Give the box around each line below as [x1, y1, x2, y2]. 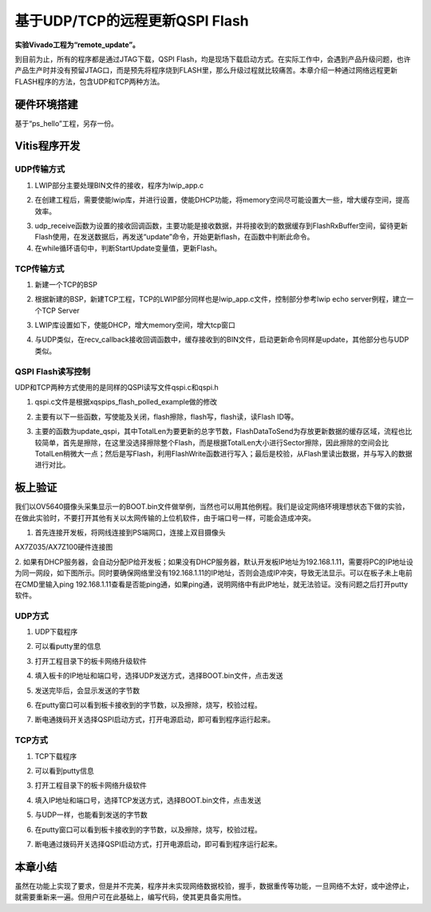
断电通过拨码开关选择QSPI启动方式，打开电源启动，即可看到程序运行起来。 [34, 839, 283, 849]
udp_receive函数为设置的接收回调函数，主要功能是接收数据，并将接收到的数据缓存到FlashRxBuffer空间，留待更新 [34, 220, 408, 231]
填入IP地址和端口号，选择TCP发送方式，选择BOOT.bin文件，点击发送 [34, 795, 262, 805]
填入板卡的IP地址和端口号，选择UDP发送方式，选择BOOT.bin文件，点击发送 [34, 671, 283, 681]
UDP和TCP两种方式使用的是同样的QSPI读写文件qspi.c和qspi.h [14, 382, 219, 392]
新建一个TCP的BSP [34, 279, 97, 289]
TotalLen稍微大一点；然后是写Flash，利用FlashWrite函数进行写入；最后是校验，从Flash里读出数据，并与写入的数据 [34, 448, 413, 458]
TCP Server [41, 306, 80, 315]
